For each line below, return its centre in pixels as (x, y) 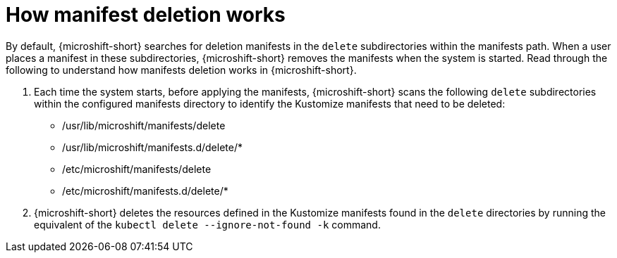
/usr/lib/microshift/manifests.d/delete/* (152, 147)
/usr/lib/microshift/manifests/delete (144, 125)
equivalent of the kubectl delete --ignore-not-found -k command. (207, 224)
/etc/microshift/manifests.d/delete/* (145, 191)
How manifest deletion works (146, 15)
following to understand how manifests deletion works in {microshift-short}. (181, 70)
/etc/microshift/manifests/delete (137, 169)
